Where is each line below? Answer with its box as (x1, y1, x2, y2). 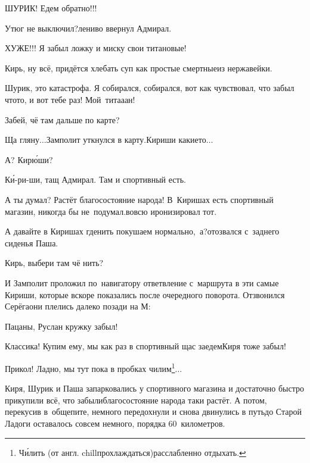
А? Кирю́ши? (5, 153, 53, 165)
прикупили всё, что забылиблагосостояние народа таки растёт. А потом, (5, 393, 267, 406)
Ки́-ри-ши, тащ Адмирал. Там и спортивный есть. (5, 173, 186, 186)
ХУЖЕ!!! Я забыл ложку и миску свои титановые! (5, 42, 187, 54)
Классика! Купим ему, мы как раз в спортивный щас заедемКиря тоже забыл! (5, 340, 286, 352)
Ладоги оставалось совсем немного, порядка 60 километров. (5, 417, 225, 429)
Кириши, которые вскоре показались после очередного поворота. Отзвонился (5, 288, 285, 301)
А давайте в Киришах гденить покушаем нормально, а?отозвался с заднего (5, 225, 280, 237)
